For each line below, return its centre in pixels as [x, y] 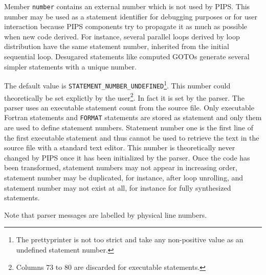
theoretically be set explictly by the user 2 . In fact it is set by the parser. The [124, 97]
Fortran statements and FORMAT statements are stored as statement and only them [133, 117]
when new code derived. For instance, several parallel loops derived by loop [122, 36]
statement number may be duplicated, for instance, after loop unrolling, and [124, 177]
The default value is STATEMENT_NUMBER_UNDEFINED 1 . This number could [117, 85]
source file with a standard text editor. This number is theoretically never [120, 147]
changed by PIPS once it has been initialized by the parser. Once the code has [127, 157]
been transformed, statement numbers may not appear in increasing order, [121, 167]
